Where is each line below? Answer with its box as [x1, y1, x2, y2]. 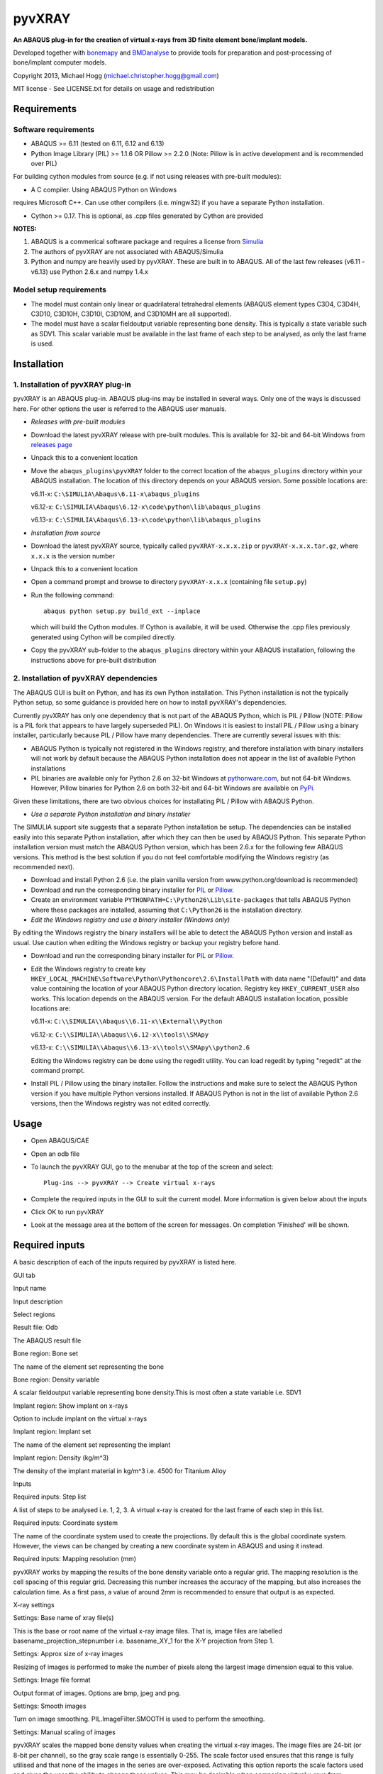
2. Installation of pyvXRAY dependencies [13, 673, 157, 683]
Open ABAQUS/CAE [30, 1136, 89, 1145]
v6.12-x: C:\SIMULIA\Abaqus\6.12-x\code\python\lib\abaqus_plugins [30, 502, 262, 511]
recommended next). [13, 863, 74, 871]
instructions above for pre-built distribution [30, 656, 157, 664]
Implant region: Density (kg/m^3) [13, 1453, 109, 1462]
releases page [30, 440, 72, 448]
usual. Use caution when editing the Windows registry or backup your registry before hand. [13, 938, 280, 947]
